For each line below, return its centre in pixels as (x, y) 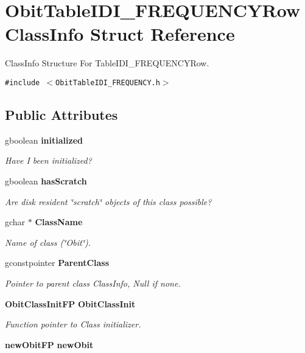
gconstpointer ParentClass (57, 263)
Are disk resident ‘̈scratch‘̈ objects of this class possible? (108, 201)
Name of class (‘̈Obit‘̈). (48, 242)
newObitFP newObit (49, 344)
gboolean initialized (44, 140)
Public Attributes (61, 114)
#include (23, 82)
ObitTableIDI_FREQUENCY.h (108, 82)
